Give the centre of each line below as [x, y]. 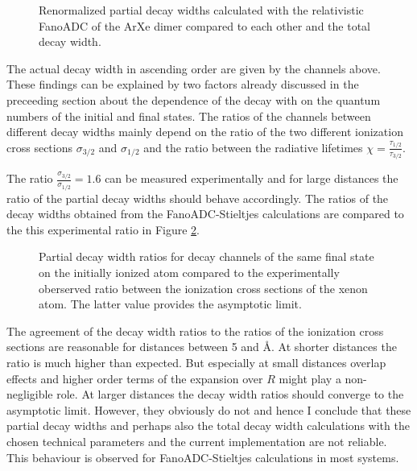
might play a [310, 378]
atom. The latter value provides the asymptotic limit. [170, 304]
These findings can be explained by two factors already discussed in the [183, 84]
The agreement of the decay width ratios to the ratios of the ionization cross [195, 331]
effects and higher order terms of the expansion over [135, 378]
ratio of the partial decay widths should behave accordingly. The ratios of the [198, 198]
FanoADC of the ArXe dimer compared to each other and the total [204, 25]
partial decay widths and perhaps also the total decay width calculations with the [208, 426]
